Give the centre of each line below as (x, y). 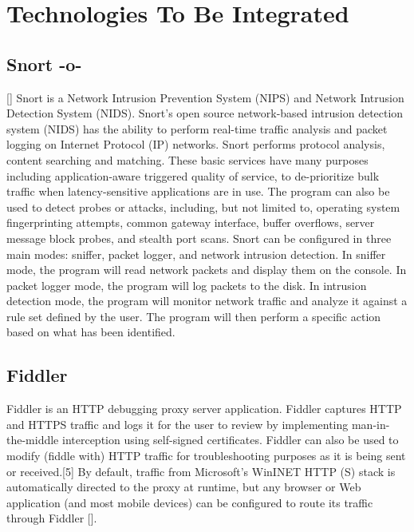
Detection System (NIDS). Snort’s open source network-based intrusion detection (205, 113)
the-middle (33, 440)
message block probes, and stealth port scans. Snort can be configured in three (199, 238)
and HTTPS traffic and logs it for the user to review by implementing (177, 424)
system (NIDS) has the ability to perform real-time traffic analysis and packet (197, 128)
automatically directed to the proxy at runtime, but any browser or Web (184, 487)
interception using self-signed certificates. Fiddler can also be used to (230, 440)
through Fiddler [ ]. (52, 518)
